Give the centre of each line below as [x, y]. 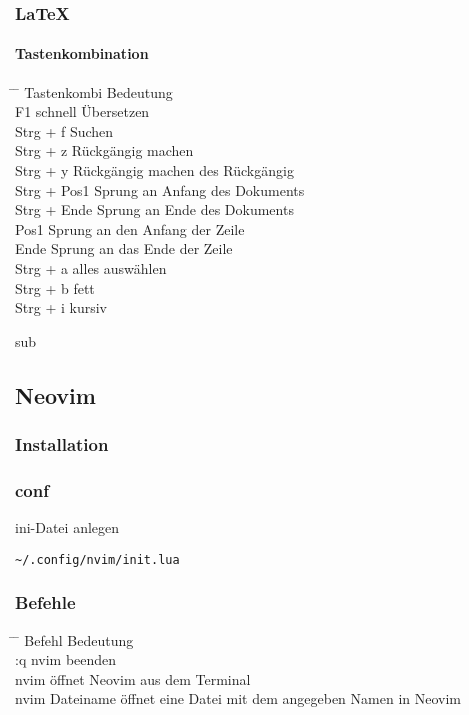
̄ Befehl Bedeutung [74, 639]
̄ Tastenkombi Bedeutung [94, 91]
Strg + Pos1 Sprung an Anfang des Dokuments [160, 189]
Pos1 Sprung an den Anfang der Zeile [130, 228]
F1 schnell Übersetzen [82, 111]
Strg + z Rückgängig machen [104, 150]
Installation [62, 444]
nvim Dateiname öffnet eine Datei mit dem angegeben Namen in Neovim [238, 698]
